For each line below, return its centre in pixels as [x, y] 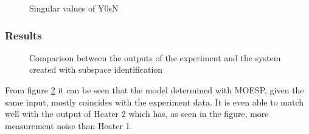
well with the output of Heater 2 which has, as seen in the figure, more [137, 114]
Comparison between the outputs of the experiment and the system [155, 57]
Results [23, 35]
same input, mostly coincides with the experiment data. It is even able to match [154, 102]
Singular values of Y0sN [74, 8]
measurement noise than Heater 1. [69, 125]
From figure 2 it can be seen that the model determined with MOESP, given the [154, 90]
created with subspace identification [96, 69]
